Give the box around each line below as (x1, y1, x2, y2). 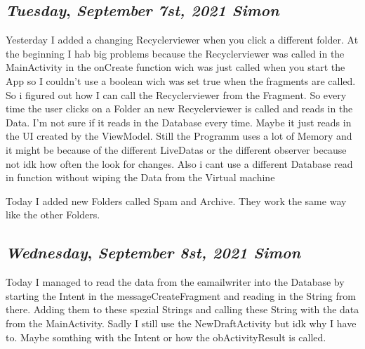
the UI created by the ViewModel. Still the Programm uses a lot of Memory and (6, 129, 352, 143)
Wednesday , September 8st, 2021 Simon (6, 242, 301, 263)
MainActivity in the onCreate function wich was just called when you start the (6, 60, 345, 74)
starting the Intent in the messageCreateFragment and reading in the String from (6, 288, 356, 303)
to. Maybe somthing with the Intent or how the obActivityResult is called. (6, 329, 326, 344)
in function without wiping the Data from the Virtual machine (6, 170, 275, 185)
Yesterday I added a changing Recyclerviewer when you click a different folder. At (6, 32, 359, 47)
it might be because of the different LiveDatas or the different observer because (6, 142, 347, 157)
